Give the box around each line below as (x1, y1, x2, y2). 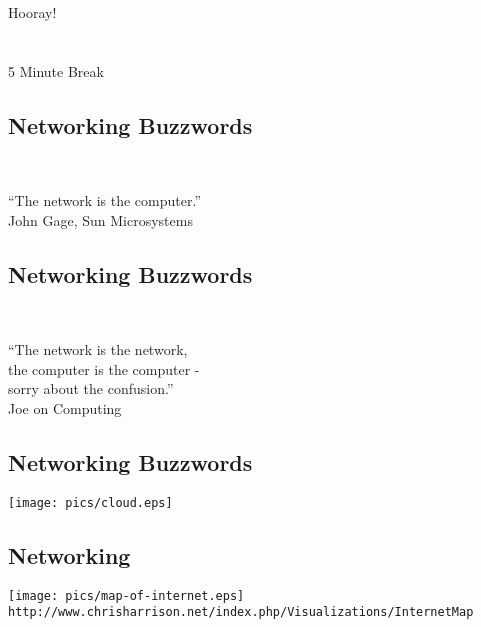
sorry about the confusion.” (8, 378, 174, 399)
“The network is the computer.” (8, 190, 202, 211)
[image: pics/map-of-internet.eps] (8, 588, 245, 603)
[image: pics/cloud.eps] (8, 495, 173, 510)
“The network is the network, (8, 339, 188, 360)
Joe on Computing (8, 397, 122, 418)
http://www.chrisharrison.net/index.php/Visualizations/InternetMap (8, 605, 474, 620)
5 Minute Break (8, 60, 104, 81)
